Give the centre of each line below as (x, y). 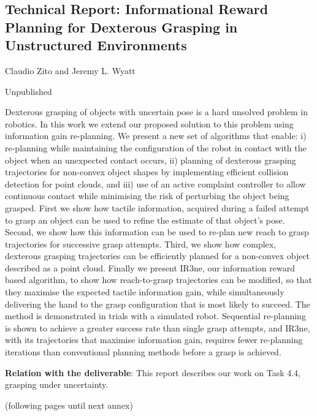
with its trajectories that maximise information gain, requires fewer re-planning (154, 340)
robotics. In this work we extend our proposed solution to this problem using (149, 123)
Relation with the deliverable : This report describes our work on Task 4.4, (153, 372)
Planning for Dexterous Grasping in (121, 27)
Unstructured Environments (96, 45)
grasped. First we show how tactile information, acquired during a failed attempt (157, 207)
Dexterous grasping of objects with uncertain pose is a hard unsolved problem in (156, 112)
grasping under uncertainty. (57, 384)
